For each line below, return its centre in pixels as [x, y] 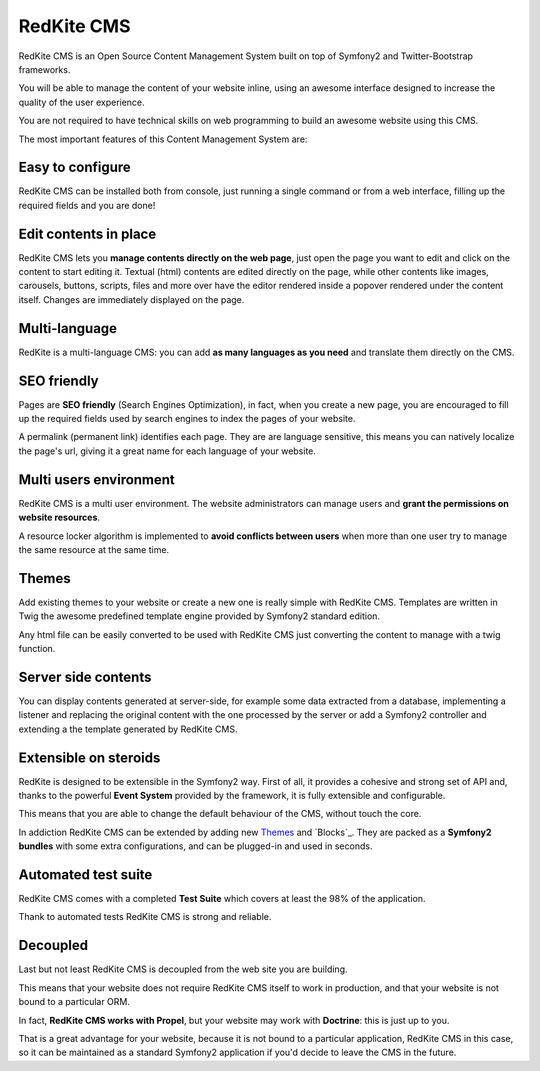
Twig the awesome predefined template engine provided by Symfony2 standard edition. [199, 616]
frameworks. [44, 69]
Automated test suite [85, 874]
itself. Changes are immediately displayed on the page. [131, 299]
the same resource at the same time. [94, 549]
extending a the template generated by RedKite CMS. [128, 729]
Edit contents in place [87, 233]
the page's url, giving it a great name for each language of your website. [167, 451]
